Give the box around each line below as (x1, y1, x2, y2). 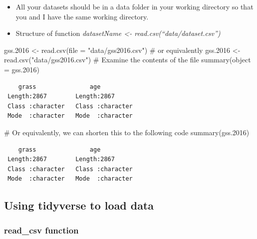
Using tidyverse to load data (4, 198, 154, 213)
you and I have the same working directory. (15, 11, 149, 21)
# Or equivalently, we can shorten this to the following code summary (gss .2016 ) (4, 127, 250, 137)
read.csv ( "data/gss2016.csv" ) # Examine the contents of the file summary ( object (4, 54, 251, 65)
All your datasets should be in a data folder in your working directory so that (15, 1, 254, 11)
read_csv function (4, 224, 79, 236)
